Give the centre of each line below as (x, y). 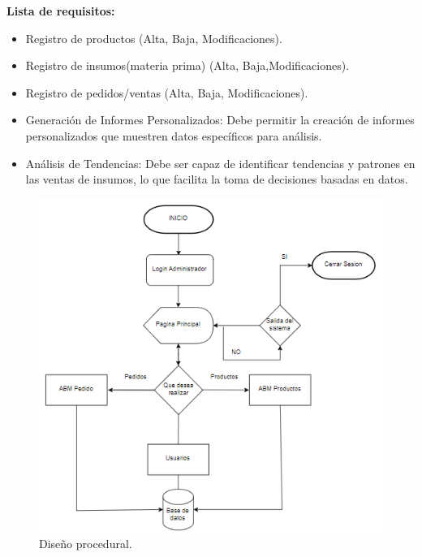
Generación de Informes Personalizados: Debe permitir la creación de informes (220, 120)
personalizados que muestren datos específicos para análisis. (174, 135)
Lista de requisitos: (61, 11)
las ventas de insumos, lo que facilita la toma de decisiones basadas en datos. (217, 179)
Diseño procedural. (86, 544)
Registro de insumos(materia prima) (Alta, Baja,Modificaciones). (187, 65)
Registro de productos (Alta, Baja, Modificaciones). (154, 38)
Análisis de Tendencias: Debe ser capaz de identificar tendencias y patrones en (220, 163)
